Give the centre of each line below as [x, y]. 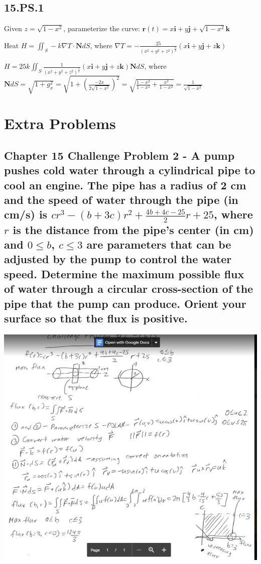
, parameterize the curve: [102, 28]
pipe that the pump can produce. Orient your [125, 303]
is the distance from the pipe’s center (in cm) [133, 229]
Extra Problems [60, 123]
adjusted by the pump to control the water [118, 259]
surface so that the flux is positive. [96, 318]
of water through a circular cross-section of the [129, 289]
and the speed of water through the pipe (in [121, 199]
